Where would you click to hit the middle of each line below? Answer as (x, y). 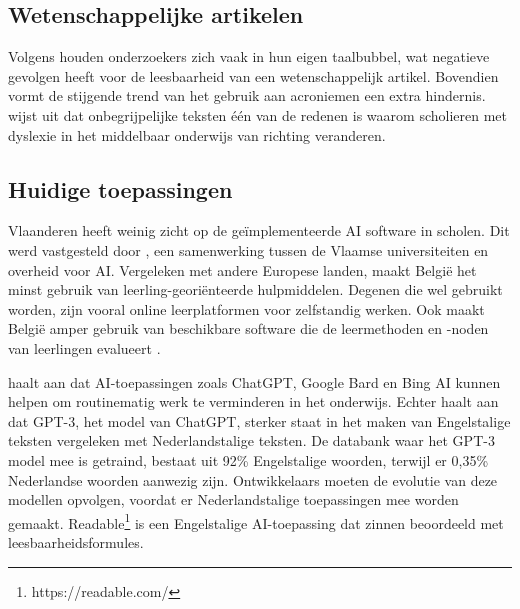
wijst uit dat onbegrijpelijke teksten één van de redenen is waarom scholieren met (257, 114)
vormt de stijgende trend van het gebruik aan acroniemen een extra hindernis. (247, 95)
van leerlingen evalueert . (84, 347)
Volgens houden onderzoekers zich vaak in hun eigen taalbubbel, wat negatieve (249, 56)
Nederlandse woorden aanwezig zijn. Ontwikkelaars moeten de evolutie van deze (253, 479)
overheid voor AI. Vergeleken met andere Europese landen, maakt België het (242, 269)
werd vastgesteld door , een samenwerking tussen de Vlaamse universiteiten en (248, 249)
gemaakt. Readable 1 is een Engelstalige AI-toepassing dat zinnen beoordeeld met (256, 521)
